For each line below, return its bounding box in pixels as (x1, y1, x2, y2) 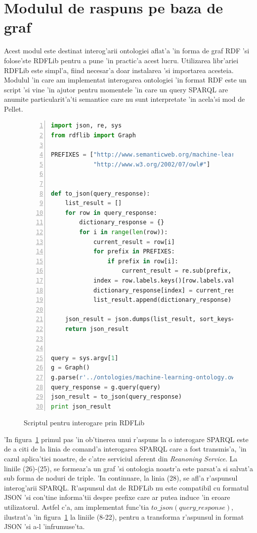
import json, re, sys (51, 122, 122, 129)
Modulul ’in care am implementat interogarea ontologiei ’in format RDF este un (4, 75, 247, 85)
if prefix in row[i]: (107, 257, 178, 265)
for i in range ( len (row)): (79, 229, 168, 236)
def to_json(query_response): (51, 190, 150, 197)
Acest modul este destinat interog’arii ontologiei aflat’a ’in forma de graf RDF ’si (4, 45, 250, 56)
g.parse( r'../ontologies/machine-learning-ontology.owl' (51, 373, 242, 381)
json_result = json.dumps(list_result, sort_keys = (65, 316, 235, 323)
